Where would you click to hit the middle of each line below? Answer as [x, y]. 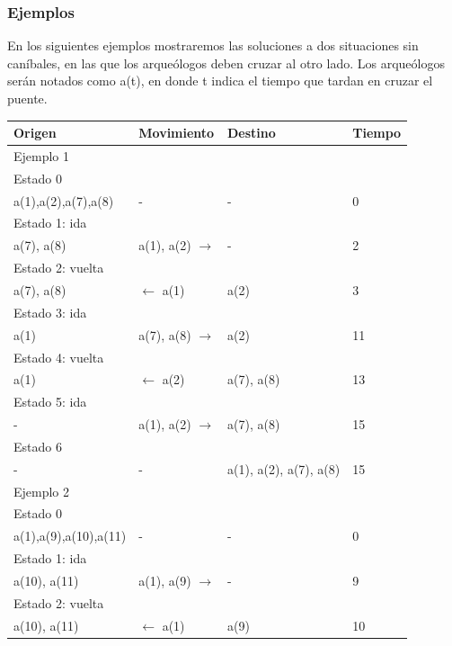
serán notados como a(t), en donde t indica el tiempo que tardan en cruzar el [220, 81]
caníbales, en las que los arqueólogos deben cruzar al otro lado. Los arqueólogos [226, 63]
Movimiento [177, 133]
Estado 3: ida [50, 312]
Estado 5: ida [50, 402]
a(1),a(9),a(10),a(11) [70, 536]
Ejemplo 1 [42, 155]
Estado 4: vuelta [59, 357]
